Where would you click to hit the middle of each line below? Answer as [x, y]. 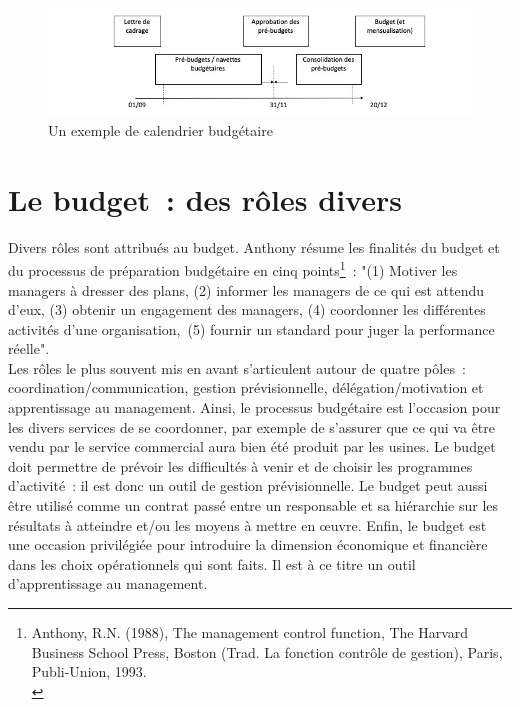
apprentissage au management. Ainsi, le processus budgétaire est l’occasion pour [254, 407]
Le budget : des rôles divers [205, 198]
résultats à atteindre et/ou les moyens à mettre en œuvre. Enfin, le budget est [247, 524]
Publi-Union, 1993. [89, 671]
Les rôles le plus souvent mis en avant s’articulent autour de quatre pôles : [237, 367]
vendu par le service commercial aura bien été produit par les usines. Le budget [252, 446]
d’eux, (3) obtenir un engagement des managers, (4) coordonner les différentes [247, 309]
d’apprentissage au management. [108, 583]
